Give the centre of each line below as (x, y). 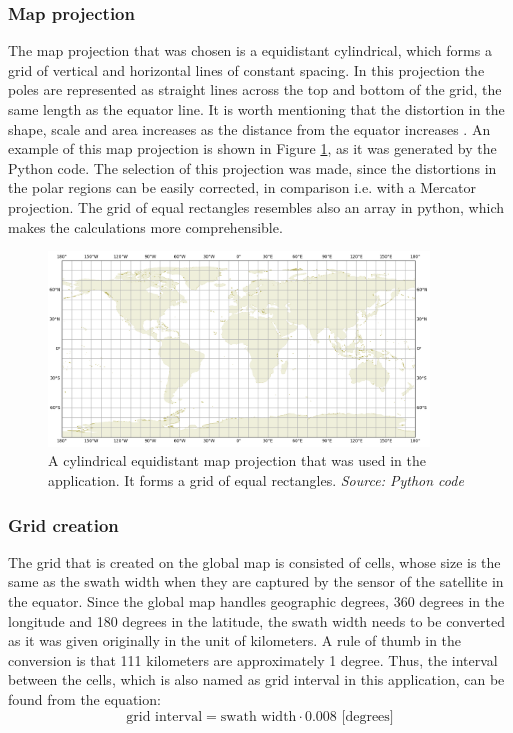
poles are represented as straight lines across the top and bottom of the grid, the (255, 89)
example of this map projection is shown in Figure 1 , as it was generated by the (252, 148)
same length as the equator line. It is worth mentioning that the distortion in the (256, 109)
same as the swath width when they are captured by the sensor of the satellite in (256, 581)
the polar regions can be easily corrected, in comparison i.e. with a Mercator (242, 187)
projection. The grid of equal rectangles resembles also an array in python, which (256, 206)
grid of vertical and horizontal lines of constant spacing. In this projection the (246, 69)
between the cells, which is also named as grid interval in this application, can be (256, 679)
